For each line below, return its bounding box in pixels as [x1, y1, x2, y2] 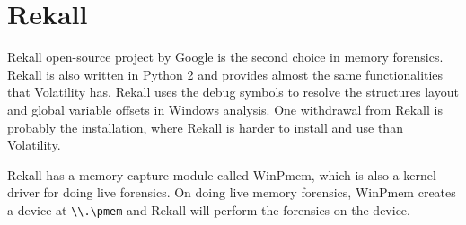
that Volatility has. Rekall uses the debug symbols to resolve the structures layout [7, 82, 459, 101]
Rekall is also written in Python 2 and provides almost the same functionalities [7, 65, 444, 83]
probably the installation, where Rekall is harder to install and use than [7, 117, 403, 136]
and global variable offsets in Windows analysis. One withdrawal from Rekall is [7, 100, 443, 118]
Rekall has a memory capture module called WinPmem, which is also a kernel [7, 165, 436, 184]
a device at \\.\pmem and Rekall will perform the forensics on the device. [7, 200, 410, 219]
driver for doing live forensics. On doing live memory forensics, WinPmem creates [7, 183, 456, 202]
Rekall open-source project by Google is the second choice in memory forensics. [7, 48, 444, 66]
